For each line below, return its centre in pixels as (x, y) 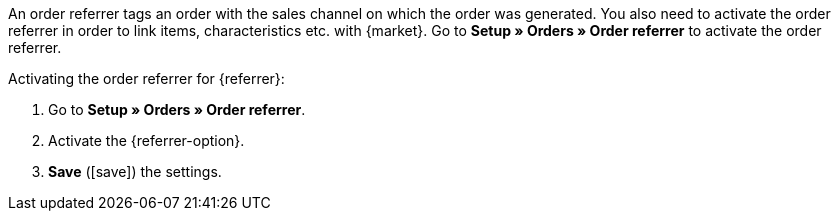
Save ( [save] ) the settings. (135, 171)
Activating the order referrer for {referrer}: (146, 78)
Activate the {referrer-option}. (146, 140)
